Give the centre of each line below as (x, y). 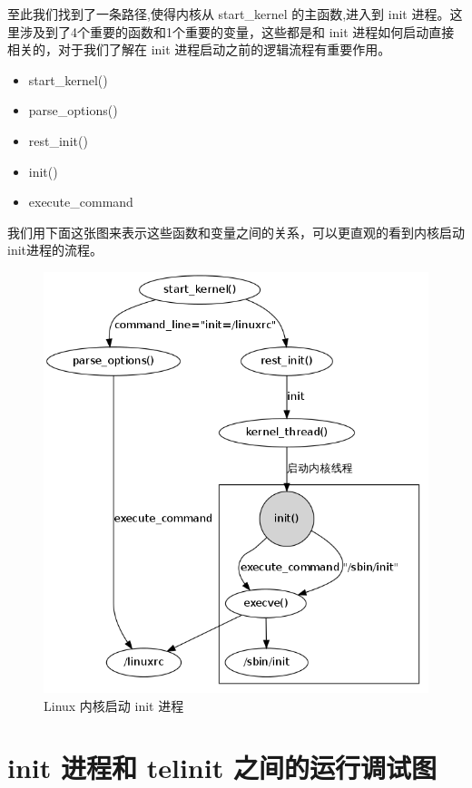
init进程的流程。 (55, 250)
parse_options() (73, 110)
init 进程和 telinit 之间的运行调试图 (222, 768)
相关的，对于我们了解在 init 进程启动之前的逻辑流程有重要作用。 (199, 49)
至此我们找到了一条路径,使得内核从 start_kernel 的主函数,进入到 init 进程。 (229, 14)
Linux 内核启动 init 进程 (114, 705)
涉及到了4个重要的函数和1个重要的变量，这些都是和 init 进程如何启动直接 (237, 31)
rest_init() (58, 140)
